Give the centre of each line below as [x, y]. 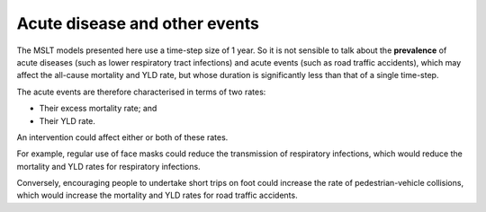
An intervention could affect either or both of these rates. [122, 137]
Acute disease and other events [138, 23]
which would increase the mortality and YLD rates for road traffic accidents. [157, 195]
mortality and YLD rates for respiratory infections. [109, 166]
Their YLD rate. [67, 120]
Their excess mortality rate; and [98, 109]
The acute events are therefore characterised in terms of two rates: [141, 92]
